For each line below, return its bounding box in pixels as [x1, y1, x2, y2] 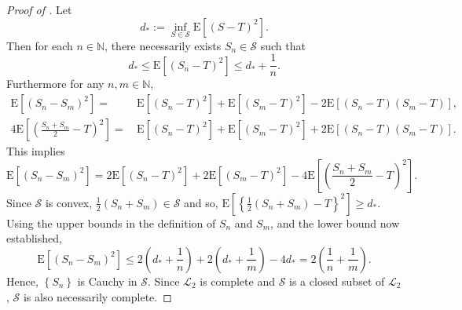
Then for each [6, 37, 73, 53]
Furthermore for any [6, 75, 104, 92]
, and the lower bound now [270, 214, 400, 231]
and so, [184, 194, 218, 210]
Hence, [6, 272, 38, 289]
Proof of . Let [6, 2, 72, 17]
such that [260, 37, 306, 53]
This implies [6, 143, 65, 159]
